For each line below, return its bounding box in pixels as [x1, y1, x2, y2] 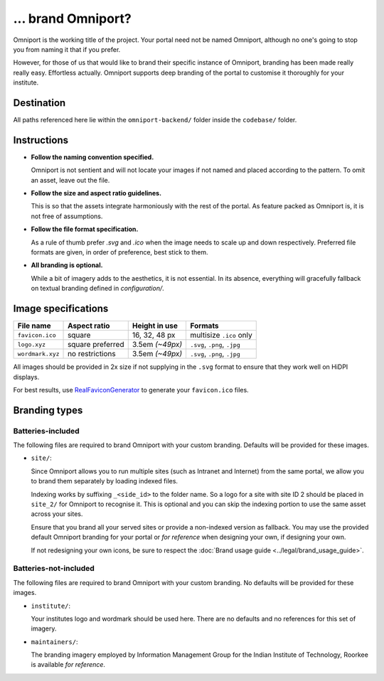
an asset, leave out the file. [31, 176, 110, 184]
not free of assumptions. [31, 212, 103, 220]
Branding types [13, 404, 83, 416]
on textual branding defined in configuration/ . [31, 284, 165, 293]
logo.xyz [17, 340, 46, 348]
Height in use [132, 321, 178, 331]
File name [17, 321, 51, 331]
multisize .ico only [190, 331, 252, 340]
